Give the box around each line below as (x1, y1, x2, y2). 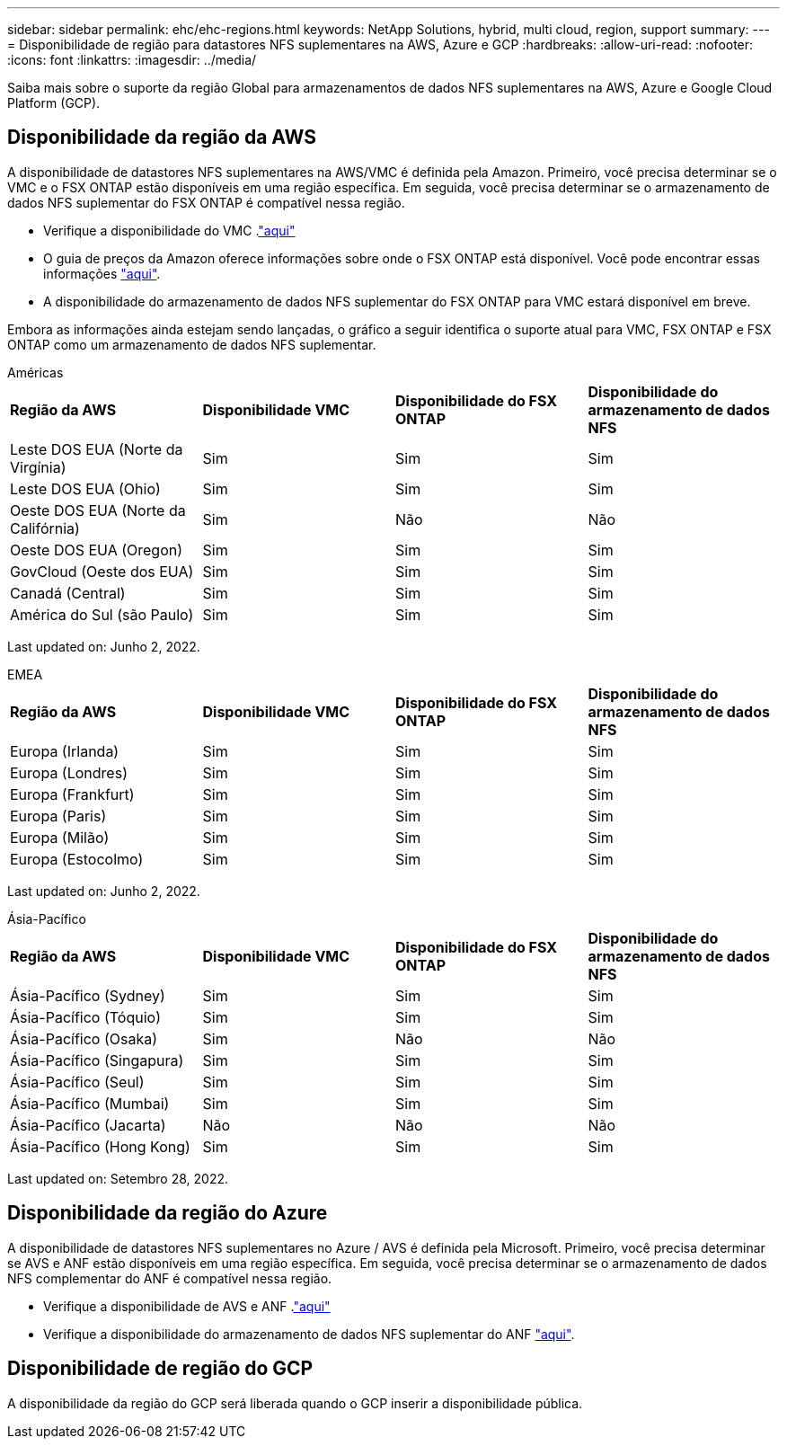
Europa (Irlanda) (10, 741, 119, 760)
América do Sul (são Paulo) (10, 605, 194, 624)
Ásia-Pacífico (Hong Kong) (10, 1137, 190, 1156)
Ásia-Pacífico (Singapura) (10, 1051, 184, 1069)
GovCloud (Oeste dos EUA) (10, 562, 194, 581)
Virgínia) (10, 457, 66, 476)
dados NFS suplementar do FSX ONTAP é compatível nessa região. (7, 194, 405, 210)
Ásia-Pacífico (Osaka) (10, 1029, 158, 1048)
